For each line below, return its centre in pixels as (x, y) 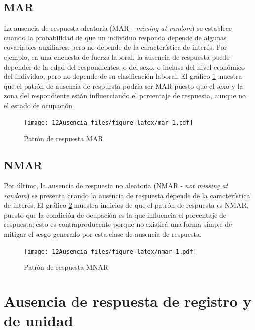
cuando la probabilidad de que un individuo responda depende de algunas (115, 37)
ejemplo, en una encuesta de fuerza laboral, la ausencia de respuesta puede (117, 56)
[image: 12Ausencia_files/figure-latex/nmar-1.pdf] (110, 251)
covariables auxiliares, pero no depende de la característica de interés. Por (116, 47)
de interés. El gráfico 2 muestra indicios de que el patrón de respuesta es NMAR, (126, 205)
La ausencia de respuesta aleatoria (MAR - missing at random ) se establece (118, 28)
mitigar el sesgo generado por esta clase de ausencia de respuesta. (103, 234)
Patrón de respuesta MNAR (66, 267)
